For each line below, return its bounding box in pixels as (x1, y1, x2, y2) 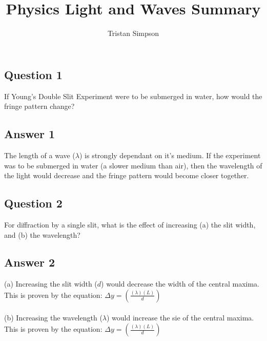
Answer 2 (4, 254, 55, 270)
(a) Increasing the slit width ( (4, 278, 97, 289)
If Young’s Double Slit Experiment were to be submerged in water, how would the (4, 90, 262, 101)
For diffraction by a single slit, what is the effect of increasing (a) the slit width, (4, 219, 256, 230)
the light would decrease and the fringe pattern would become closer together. (4, 170, 249, 181)
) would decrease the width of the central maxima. (101, 278, 260, 289)
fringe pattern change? (4, 101, 75, 111)
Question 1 (4, 66, 63, 82)
